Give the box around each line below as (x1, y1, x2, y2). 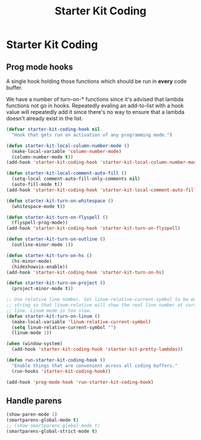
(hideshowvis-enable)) (11, 264, 68, 270)
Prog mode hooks (6, 62, 74, 72)
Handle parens (6, 396, 62, 406)
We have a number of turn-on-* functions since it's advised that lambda (6, 96, 184, 103)
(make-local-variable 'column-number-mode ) (11, 148, 121, 154)
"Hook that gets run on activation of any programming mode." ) (11, 132, 172, 138)
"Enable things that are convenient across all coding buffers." (11, 363, 178, 369)
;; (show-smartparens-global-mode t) (6, 423, 100, 429)
